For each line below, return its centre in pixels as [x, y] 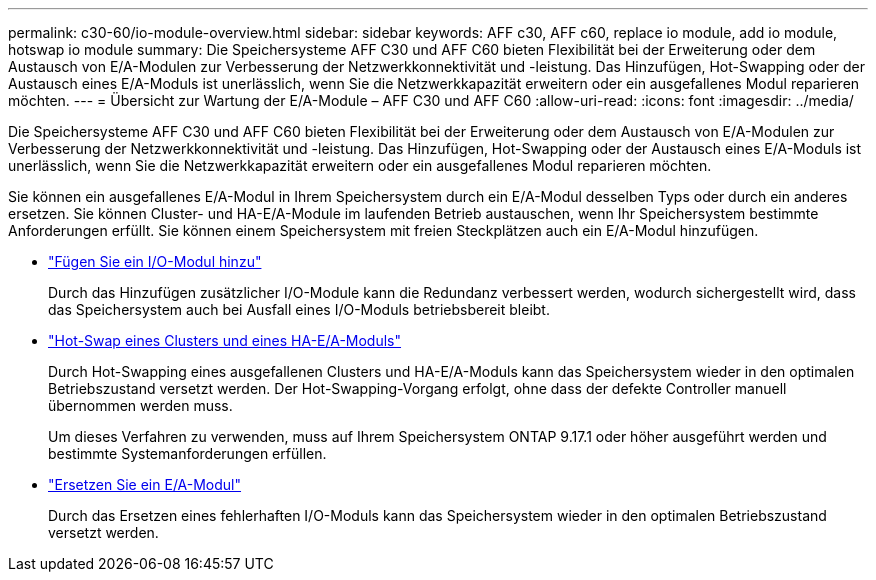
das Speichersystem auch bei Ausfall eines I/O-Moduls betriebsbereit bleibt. [299, 309]
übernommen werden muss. [140, 405]
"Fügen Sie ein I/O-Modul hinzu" [155, 261]
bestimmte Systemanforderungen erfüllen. [187, 453]
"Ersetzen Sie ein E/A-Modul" [145, 484]
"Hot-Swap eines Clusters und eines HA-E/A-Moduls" [225, 340]
